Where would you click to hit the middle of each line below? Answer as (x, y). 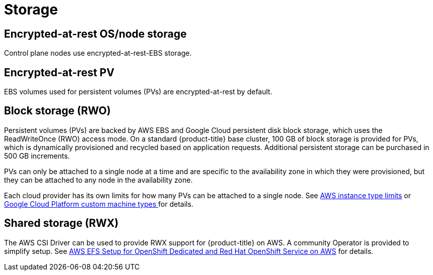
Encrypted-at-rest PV (59, 72)
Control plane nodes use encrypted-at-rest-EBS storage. (98, 53)
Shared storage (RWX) (62, 223)
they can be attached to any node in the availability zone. (98, 180)
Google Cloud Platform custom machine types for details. (99, 204)
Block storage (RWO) (58, 111)
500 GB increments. (37, 156)
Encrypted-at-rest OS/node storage (95, 34)
